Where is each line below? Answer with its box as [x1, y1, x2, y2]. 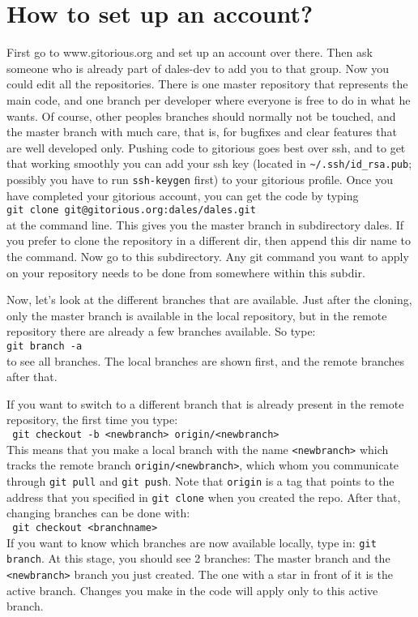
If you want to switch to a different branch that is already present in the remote [6, 395, 404, 412]
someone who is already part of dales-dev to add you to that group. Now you [6, 59, 390, 76]
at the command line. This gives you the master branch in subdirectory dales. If [6, 216, 404, 233]
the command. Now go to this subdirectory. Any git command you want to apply [6, 248, 409, 265]
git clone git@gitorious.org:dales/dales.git [6, 204, 256, 216]
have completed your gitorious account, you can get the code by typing [6, 186, 359, 204]
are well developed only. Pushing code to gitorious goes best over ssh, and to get [6, 139, 406, 156]
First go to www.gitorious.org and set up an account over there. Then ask [6, 44, 373, 61]
